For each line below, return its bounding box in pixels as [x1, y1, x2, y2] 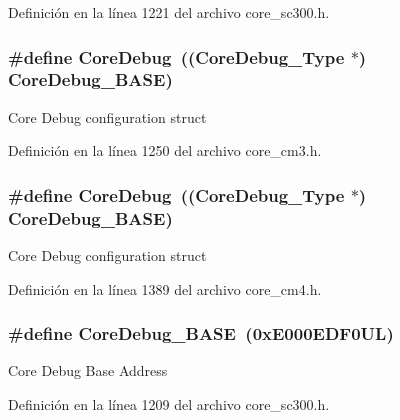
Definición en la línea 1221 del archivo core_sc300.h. [8, 2, 330, 22]
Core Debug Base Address [8, 360, 168, 381]
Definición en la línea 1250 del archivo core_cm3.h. [8, 140, 322, 161]
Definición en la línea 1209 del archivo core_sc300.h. [8, 394, 330, 415]
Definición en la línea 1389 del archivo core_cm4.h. [8, 278, 322, 299]
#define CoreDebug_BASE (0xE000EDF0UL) [8, 321, 394, 346]
